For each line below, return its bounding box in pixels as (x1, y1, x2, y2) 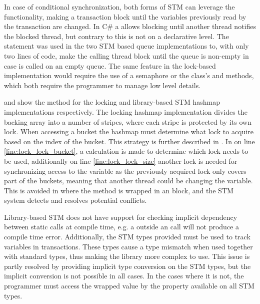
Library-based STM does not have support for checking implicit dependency (4, 211, 237, 222)
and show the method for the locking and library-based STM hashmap (4, 97, 220, 107)
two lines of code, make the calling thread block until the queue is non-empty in (4, 50, 249, 61)
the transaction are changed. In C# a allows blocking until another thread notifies (4, 21, 256, 32)
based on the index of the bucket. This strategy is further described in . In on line (4, 136, 255, 146)
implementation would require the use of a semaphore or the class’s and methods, (4, 70, 254, 81)
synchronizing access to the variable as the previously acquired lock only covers (4, 165, 246, 176)
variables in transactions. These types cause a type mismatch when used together (4, 241, 253, 251)
